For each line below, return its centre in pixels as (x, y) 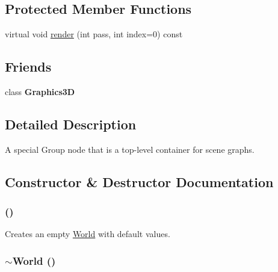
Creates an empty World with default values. (88, 234)
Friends (28, 66)
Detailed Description (71, 124)
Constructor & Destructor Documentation (139, 181)
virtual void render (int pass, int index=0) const (94, 34)
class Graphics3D (40, 91)
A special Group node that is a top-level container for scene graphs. (130, 149)
